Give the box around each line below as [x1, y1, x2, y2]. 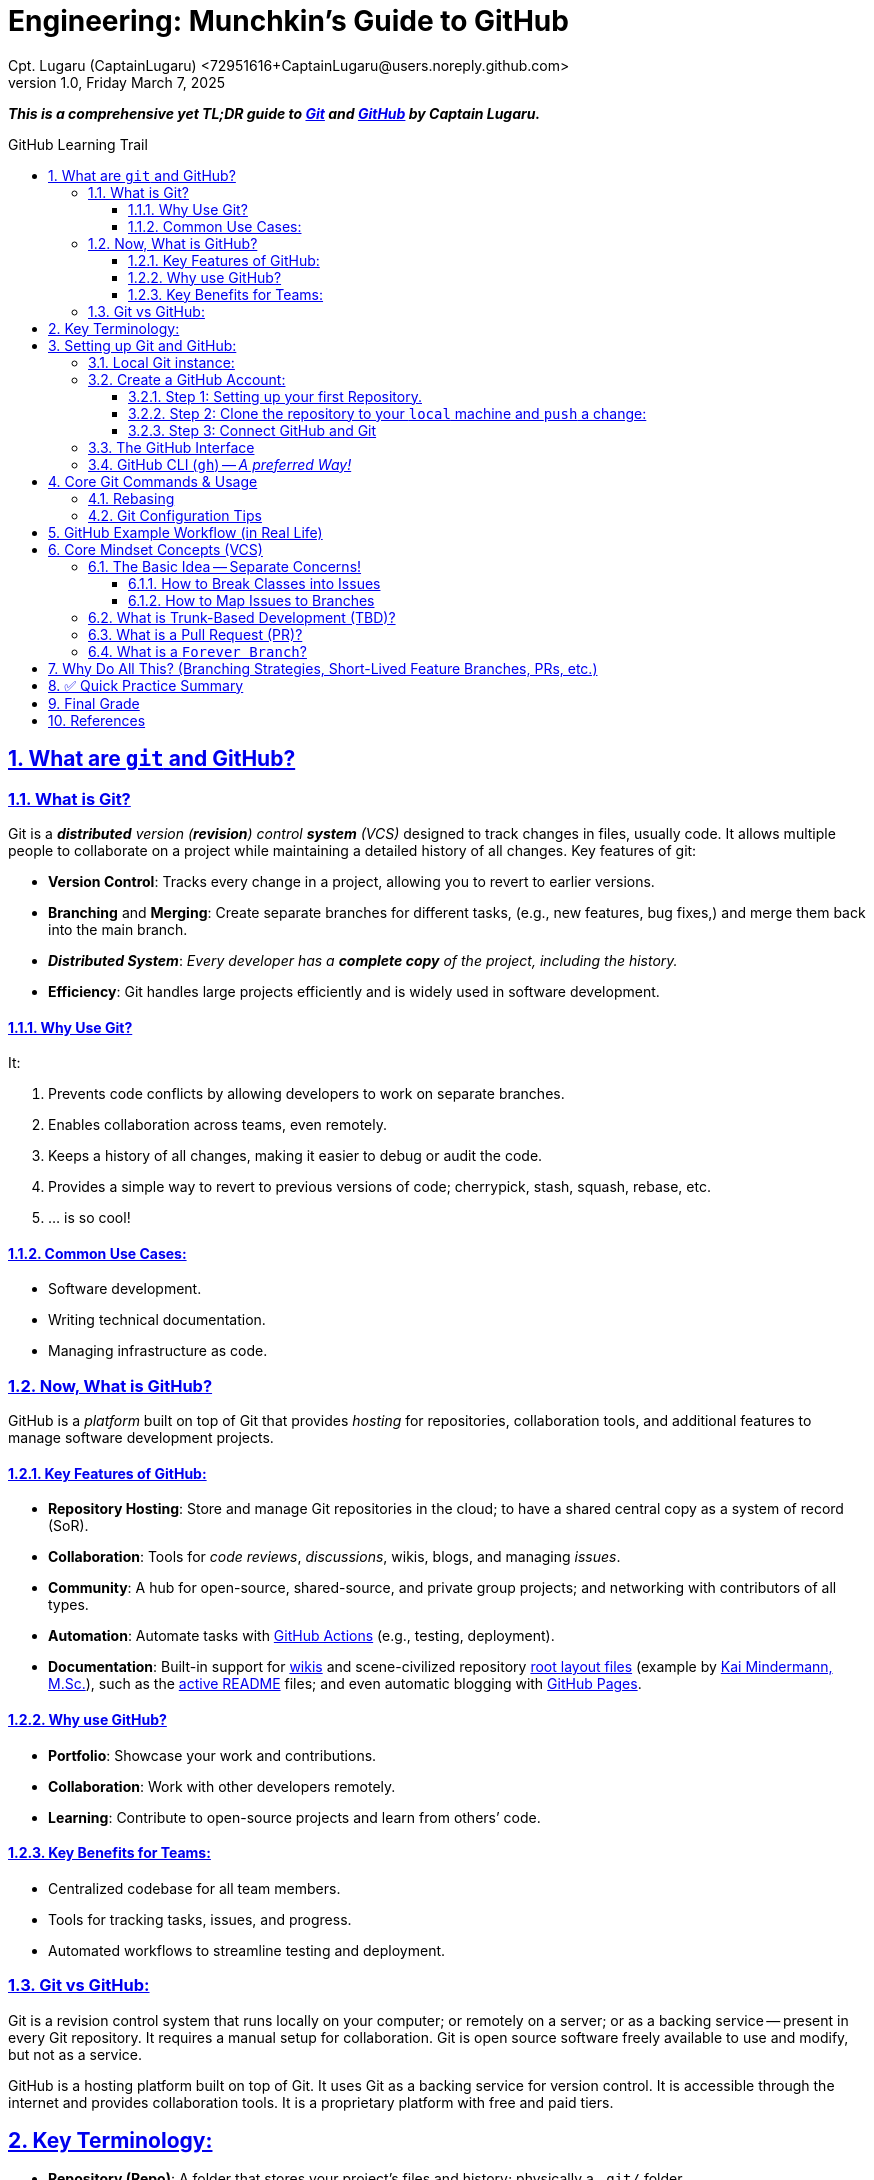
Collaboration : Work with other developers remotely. [48, 1777, 396, 1795]
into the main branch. [48, 920, 188, 938]
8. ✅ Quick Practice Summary [48, 676, 244, 694]
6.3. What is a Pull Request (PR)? [88, 625, 303, 643]
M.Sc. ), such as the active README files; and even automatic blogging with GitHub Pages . [48, 1675, 642, 1693]
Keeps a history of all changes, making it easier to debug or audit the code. [48, 1147, 543, 1165]
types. [48, 1596, 89, 1614]
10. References [48, 711, 146, 729]
